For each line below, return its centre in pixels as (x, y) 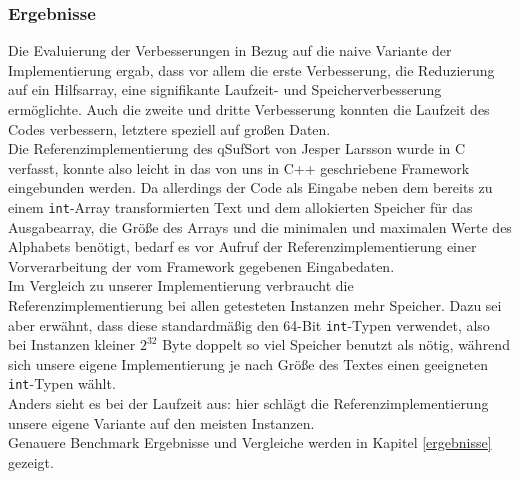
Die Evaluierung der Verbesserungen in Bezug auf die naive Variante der (230, 50)
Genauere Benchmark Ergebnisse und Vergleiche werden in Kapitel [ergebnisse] (250, 442)
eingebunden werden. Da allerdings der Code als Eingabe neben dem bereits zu (250, 187)
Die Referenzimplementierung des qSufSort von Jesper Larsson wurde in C (237, 148)
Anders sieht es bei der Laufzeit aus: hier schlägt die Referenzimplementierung (248, 403)
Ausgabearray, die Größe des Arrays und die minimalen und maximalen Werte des (260, 226)
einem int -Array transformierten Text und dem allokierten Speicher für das (240, 206)
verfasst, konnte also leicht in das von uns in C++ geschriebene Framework (239, 167)
